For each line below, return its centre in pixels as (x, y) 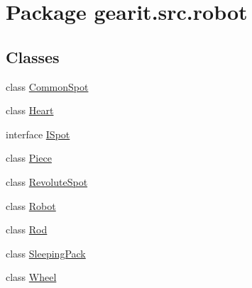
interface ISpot (38, 134)
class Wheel (31, 277)
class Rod (27, 229)
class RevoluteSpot (47, 181)
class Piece (29, 158)
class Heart (30, 110)
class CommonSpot (47, 86)
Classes (33, 56)
